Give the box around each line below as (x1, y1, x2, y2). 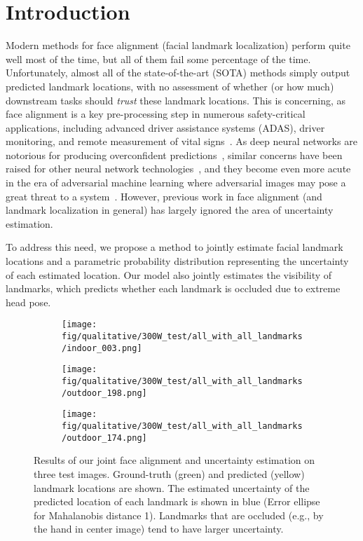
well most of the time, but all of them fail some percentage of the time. (6, 51, 311, 66)
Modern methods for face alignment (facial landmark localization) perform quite (6, 38, 350, 53)
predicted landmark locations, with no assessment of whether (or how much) (6, 78, 334, 93)
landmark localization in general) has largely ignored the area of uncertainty (6, 203, 334, 217)
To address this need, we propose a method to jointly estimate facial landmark (6, 240, 343, 254)
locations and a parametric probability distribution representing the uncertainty (6, 254, 349, 268)
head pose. (6, 294, 51, 309)
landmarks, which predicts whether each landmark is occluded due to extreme (6, 281, 341, 296)
